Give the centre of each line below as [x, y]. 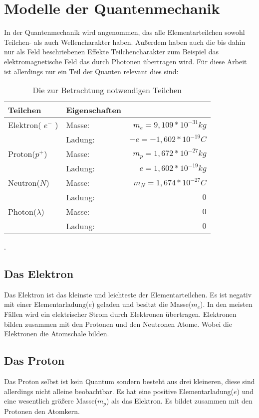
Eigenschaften [94, 110]
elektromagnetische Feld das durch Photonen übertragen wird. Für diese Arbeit [126, 61]
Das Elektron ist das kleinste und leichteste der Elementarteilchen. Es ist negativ [128, 294]
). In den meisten [226, 304]
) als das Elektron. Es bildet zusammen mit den [179, 401]
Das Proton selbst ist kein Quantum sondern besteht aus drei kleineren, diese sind [129, 381]
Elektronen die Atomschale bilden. [57, 334]
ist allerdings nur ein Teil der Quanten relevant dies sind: [91, 71]
